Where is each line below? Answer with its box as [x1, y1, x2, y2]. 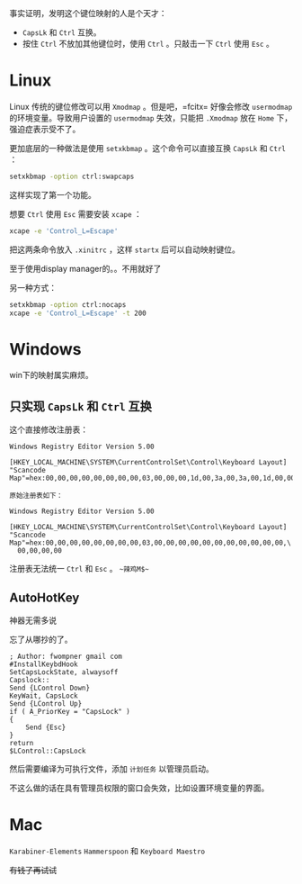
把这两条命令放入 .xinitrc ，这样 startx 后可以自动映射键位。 [9, 244, 240, 255]
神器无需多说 [9, 615, 57, 626]
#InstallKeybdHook [9, 660, 78, 669]
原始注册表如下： [9, 492, 64, 501]
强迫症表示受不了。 [9, 123, 81, 134]
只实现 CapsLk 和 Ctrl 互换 [9, 399, 153, 414]
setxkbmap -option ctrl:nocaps [9, 300, 127, 309]
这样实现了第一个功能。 [9, 189, 96, 200]
